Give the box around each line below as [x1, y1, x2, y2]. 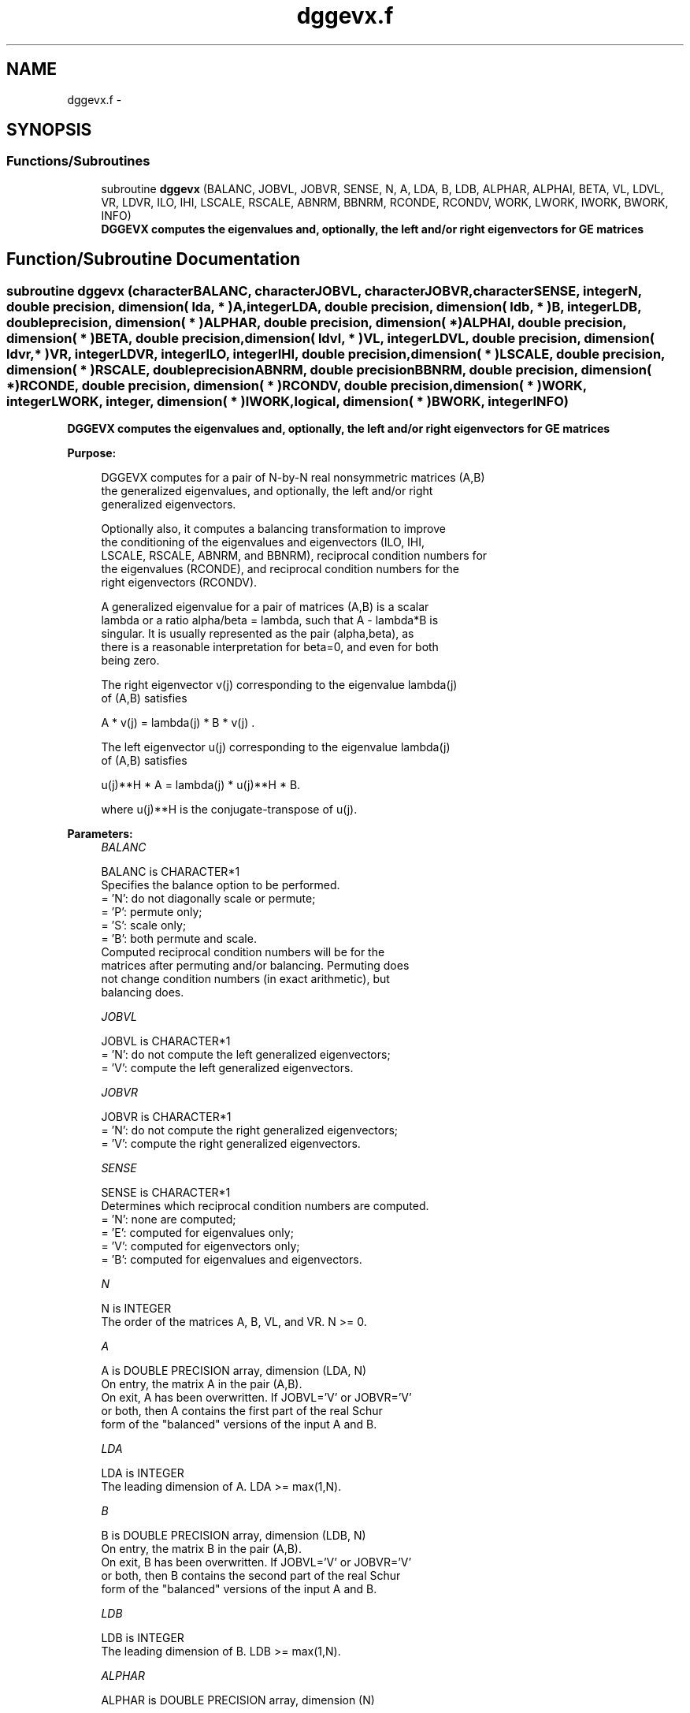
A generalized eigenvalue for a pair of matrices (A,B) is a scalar [101, 600, 429, 614]
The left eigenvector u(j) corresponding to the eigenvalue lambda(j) [101, 740, 451, 754]
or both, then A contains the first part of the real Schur [101, 1404, 383, 1418]
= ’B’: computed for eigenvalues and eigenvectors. [101, 1253, 362, 1267]
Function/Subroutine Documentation [6, 249, 301, 270]
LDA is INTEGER [101, 1466, 184, 1480]
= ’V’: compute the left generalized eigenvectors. [101, 1061, 354, 1075]
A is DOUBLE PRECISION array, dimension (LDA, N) [101, 1364, 367, 1378]
